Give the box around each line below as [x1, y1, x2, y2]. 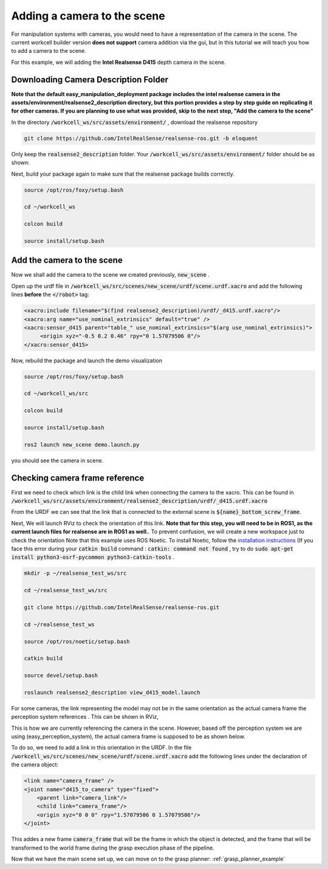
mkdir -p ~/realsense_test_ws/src [24, 570, 127, 577]
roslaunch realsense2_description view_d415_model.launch [24, 689, 200, 696]
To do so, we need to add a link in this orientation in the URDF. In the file [11, 744, 192, 751]
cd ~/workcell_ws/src [24, 390, 89, 397]
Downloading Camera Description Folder [11, 74, 168, 85]
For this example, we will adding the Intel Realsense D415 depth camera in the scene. [11, 58, 226, 66]
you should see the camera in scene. [11, 457, 104, 464]
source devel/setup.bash [24, 672, 98, 679]
